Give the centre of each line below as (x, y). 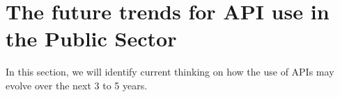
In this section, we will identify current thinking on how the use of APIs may (170, 72)
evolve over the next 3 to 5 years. (77, 85)
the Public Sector (91, 38)
